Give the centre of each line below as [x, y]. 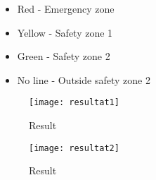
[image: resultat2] [74, 148]
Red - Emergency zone [66, 8]
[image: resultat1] [74, 103]
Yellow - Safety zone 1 [65, 32]
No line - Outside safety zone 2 [84, 79]
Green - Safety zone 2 [64, 56]
